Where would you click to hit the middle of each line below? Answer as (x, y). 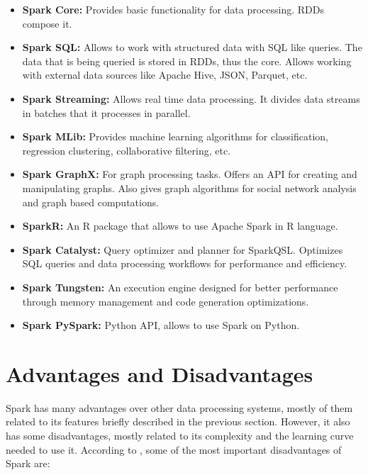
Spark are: (28, 463)
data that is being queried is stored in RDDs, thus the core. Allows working (187, 61)
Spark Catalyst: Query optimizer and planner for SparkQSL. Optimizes (183, 249)
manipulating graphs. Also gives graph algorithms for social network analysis (189, 188)
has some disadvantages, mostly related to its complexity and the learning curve (180, 435)
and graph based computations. (91, 202)
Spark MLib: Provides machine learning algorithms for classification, (175, 136)
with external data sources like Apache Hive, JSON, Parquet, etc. (165, 75)
